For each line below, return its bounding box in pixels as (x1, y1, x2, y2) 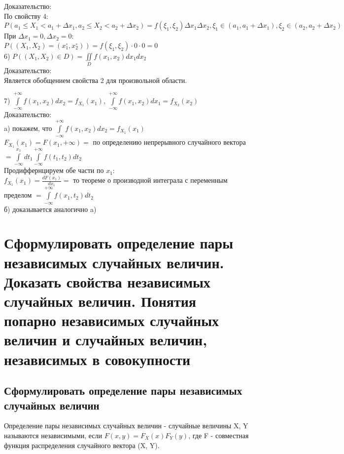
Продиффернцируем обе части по (4, 165, 104, 175)
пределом (4, 190, 32, 200)
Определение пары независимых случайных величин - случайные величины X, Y (4, 420, 248, 431)
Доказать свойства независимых (4, 271, 210, 291)
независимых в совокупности (4, 349, 191, 369)
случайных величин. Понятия (4, 290, 196, 311)
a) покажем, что (4, 123, 52, 133)
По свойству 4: (4, 10, 49, 21)
